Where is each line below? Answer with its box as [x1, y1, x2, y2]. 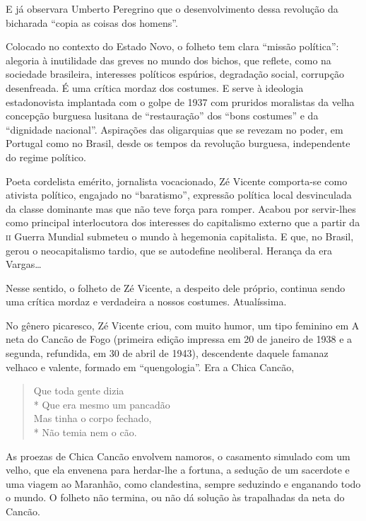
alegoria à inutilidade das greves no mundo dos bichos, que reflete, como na [6, 52, 331, 67]
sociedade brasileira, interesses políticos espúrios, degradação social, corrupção [6, 66, 344, 81]
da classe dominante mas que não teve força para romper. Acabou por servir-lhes [6, 201, 356, 216]
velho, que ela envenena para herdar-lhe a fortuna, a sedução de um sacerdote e [6, 462, 350, 477]
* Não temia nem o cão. [33, 425, 137, 440]
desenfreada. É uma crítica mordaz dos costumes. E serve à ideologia [6, 80, 304, 95]
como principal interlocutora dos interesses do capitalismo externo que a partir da [6, 215, 360, 230]
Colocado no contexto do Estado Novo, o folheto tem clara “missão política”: [6, 39, 339, 54]
